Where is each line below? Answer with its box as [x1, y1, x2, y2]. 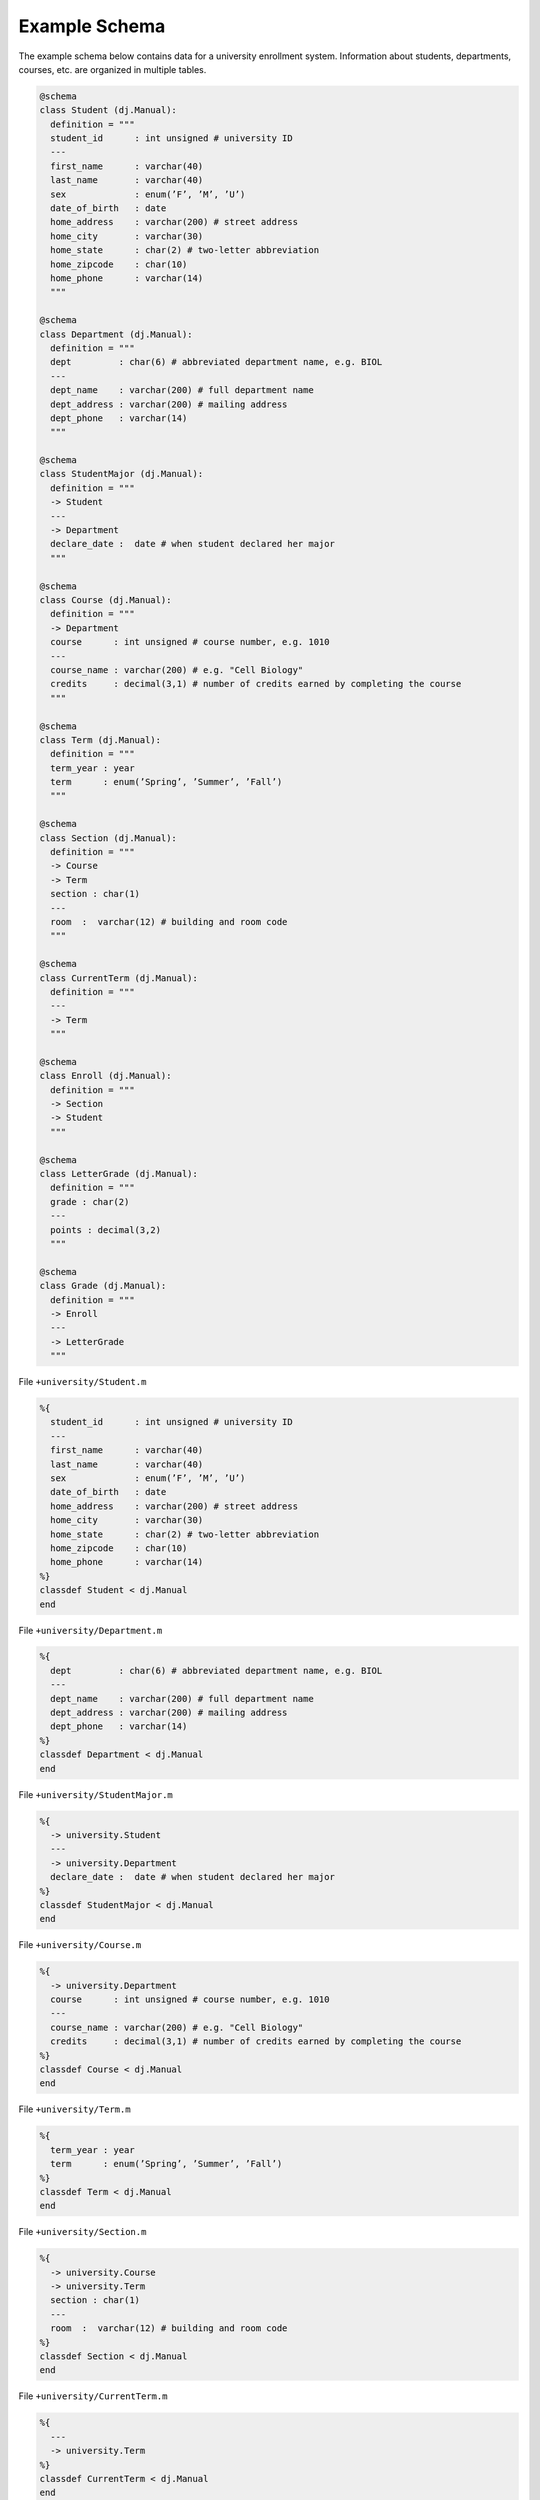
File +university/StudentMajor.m [18, 1788, 174, 1800]
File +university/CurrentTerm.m [18, 2390, 168, 2402]
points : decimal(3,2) [50, 1224, 162, 1235]
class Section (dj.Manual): [39, 832, 177, 844]
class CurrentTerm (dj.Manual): [39, 972, 199, 984]
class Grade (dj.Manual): [39, 1280, 167, 1292]
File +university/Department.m [18, 1624, 163, 1636]
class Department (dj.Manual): [39, 328, 194, 340]
